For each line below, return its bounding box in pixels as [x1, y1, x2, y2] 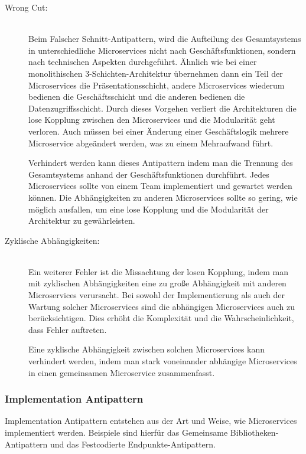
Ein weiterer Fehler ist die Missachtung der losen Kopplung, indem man [28, 265, 288, 277]
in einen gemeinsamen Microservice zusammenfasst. [28, 366, 215, 378]
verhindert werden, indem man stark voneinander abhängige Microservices [28, 355, 297, 367]
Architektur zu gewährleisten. [28, 214, 135, 227]
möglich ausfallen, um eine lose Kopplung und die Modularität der [28, 202, 269, 215]
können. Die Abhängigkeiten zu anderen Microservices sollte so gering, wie [28, 191, 298, 203]
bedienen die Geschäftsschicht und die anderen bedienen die [28, 90, 245, 103]
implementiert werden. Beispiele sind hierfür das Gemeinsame [5, 426, 228, 439]
